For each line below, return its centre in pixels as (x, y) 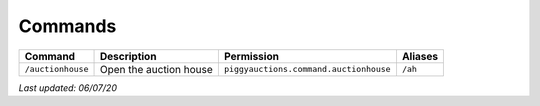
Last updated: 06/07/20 (67, 87)
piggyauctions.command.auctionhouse (307, 69)
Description (128, 56)
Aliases (420, 56)
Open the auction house (156, 69)
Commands (67, 26)
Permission (251, 56)
